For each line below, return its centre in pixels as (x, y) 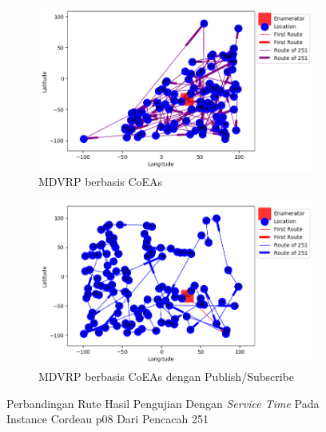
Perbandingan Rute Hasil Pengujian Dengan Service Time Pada (163, 403)
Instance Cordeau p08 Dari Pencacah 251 (107, 419)
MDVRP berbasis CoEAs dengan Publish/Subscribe (166, 377)
